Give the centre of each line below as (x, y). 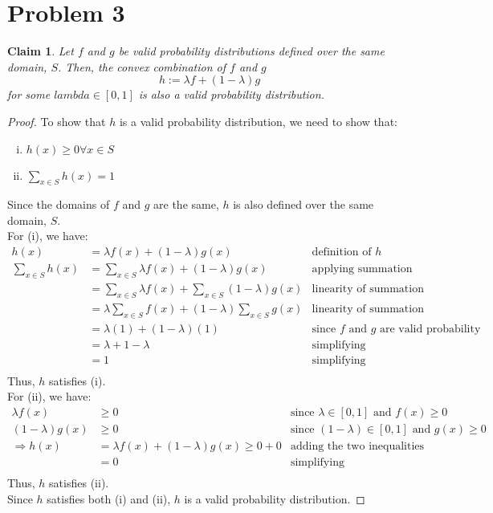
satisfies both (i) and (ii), (109, 498)
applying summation (362, 269)
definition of (342, 252)
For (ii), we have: (49, 396)
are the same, (186, 204)
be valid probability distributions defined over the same (251, 51)
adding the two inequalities (357, 446)
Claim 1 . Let (41, 51)
